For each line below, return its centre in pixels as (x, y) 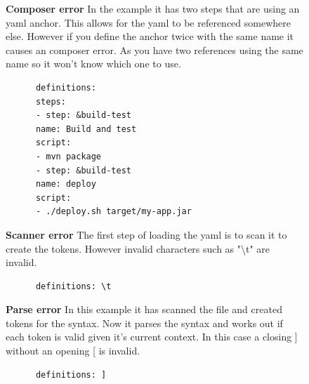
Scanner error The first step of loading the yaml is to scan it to (146, 234)
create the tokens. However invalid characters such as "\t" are (138, 248)
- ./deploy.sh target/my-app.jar (113, 212)
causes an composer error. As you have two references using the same (154, 49)
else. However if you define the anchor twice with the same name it (150, 36)
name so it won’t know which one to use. (93, 64)
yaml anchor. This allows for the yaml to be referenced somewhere (148, 22)
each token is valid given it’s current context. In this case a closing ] (152, 337)
